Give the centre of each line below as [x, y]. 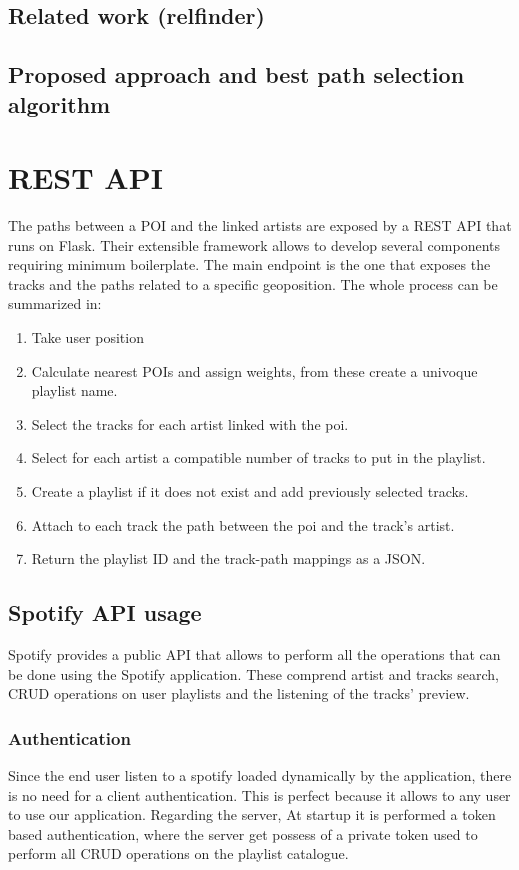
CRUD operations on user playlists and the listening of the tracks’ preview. [239, 693]
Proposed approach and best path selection [236, 74]
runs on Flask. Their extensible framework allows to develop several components [254, 244]
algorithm [59, 103]
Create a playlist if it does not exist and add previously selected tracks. [250, 491]
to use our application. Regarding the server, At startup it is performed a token [252, 814]
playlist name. [74, 390]
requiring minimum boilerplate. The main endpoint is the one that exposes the [249, 264]
